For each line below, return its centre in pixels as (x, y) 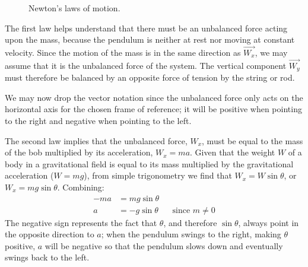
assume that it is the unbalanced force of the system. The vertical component (146, 65)
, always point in (269, 222)
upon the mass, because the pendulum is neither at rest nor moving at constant (150, 39)
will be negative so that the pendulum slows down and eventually (164, 245)
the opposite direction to (50, 234)
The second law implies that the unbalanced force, (96, 140)
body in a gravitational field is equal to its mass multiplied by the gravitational (149, 163)
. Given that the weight (233, 152)
